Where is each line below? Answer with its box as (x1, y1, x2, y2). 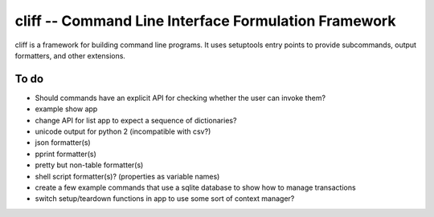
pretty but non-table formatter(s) (35, 160, 144, 170)
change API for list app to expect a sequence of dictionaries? (35, 115, 237, 125)
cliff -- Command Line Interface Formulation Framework (14, 12, 396, 30)
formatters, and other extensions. (14, 50, 126, 60)
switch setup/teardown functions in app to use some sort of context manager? (35, 194, 295, 203)
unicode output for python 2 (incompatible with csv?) (35, 127, 211, 136)
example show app (35, 104, 98, 114)
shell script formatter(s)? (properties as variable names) (35, 171, 220, 181)
